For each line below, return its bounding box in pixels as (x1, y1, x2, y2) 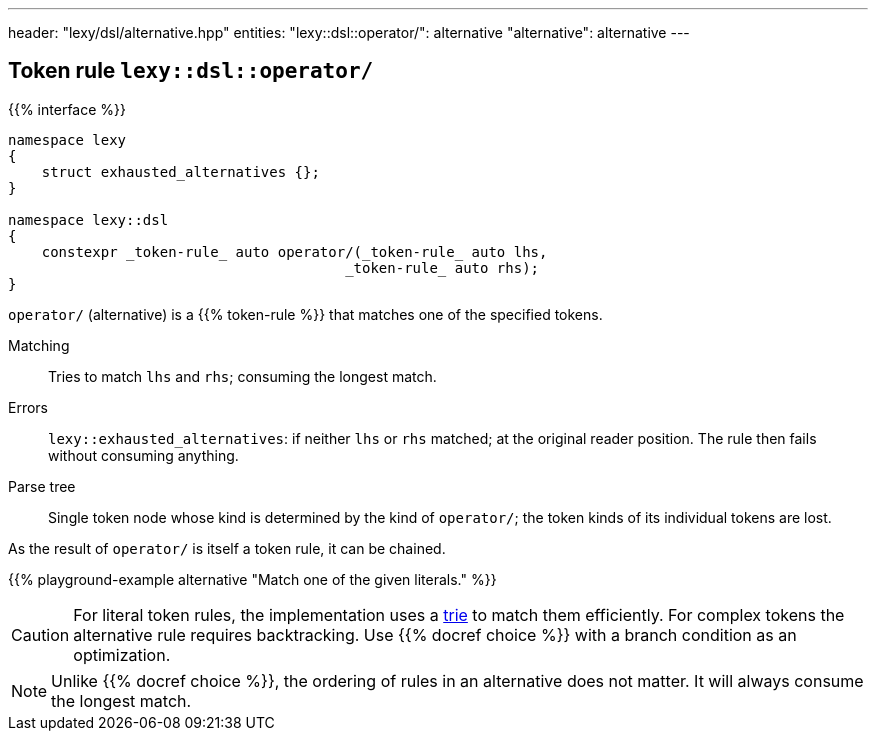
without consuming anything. (48, 446, 239, 464)
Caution (11, 624, 70, 645)
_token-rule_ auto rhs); (345, 259, 540, 276)
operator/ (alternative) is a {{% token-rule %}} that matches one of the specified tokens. (8, 305, 603, 323)
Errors (8, 398, 48, 416)
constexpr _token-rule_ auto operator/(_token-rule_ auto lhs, (41, 243, 548, 260)
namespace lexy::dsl (8, 211, 169, 228)
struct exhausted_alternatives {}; (41, 163, 320, 180)
